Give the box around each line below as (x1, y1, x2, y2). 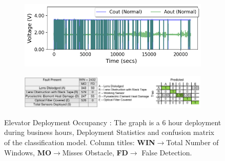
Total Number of (166, 137, 219, 147)
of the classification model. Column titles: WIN (4, 137, 155, 147)
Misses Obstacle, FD (62, 147, 128, 157)
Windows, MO (4, 147, 52, 157)
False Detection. (141, 147, 192, 157)
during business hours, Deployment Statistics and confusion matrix (4, 127, 215, 137)
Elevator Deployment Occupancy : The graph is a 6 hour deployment (4, 117, 221, 127)
